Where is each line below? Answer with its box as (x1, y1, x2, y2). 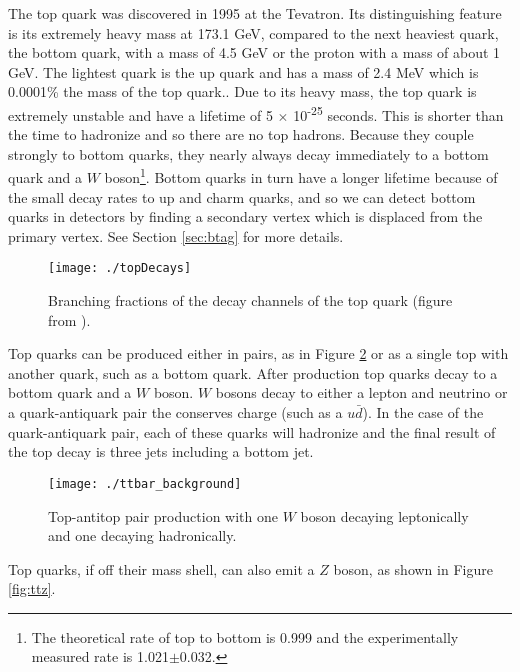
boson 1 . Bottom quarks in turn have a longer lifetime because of (104, 164, 498, 188)
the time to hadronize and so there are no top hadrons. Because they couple (8, 124, 474, 145)
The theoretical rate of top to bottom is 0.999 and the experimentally (31, 626, 459, 647)
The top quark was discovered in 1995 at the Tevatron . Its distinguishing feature (8, 3, 502, 23)
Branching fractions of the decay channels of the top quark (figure (48, 290, 453, 311)
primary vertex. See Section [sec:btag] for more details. (8, 225, 344, 246)
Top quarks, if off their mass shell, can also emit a (8, 558, 315, 579)
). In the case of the (362, 402, 484, 423)
